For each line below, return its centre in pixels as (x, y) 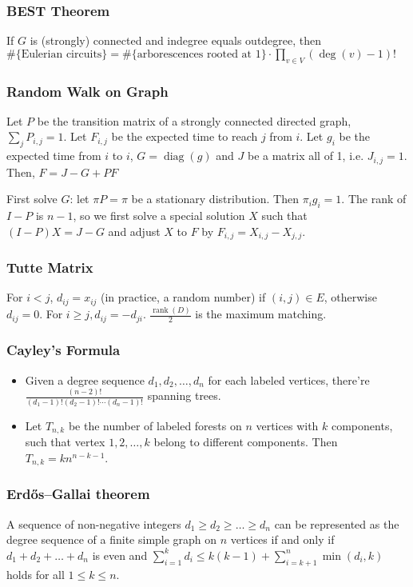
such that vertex (65, 442)
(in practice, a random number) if (183, 297)
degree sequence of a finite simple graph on (112, 539)
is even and (120, 555)
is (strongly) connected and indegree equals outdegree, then (176, 40)
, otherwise (350, 297)
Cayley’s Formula (64, 350)
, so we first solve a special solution (159, 216)
